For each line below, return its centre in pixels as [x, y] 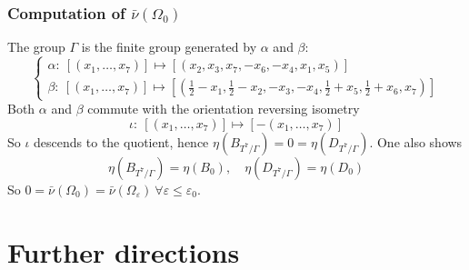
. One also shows [416, 141]
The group [36, 47]
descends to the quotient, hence [121, 141]
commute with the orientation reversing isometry [224, 109]
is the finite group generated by [169, 47]
